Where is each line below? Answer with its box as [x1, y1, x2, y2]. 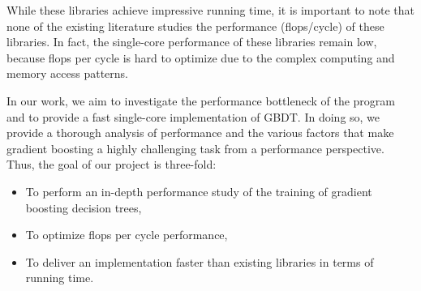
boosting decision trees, [25, 199, 142, 216]
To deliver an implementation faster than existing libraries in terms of [25, 253, 374, 270]
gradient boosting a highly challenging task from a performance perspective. [6, 139, 384, 156]
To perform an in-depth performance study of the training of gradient [25, 182, 372, 199]
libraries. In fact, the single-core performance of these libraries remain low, [6, 33, 377, 50]
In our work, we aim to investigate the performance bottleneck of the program [6, 92, 396, 109]
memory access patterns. [6, 65, 128, 82]
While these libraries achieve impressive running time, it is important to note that [6, 2, 415, 18]
